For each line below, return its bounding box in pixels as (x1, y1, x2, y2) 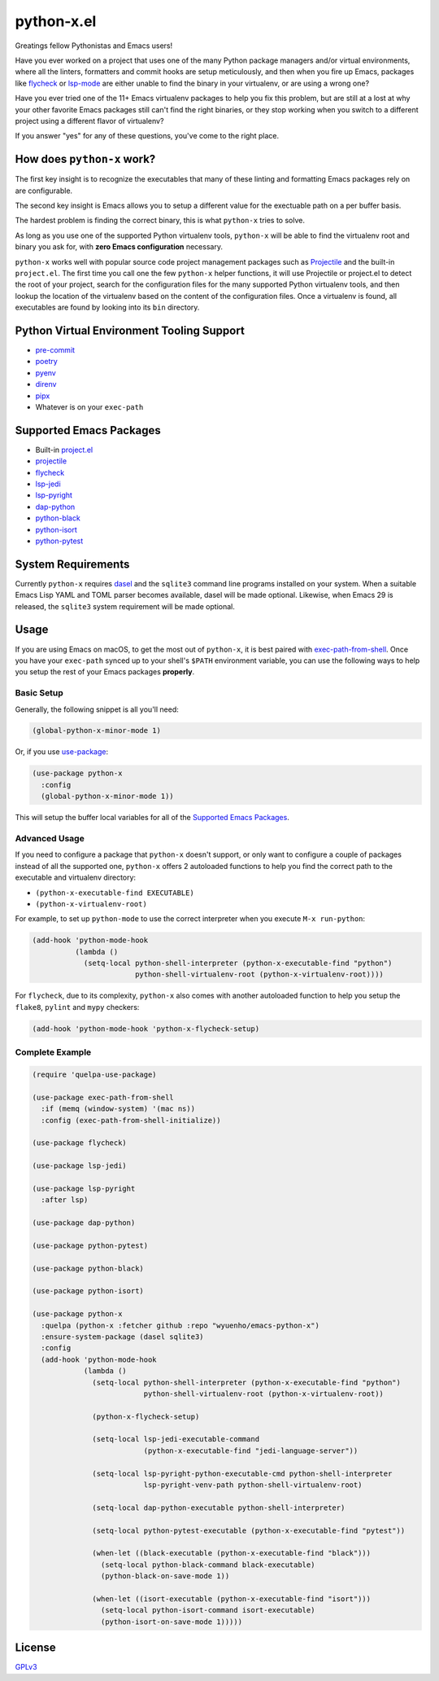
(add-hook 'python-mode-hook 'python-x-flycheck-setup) (32, 1024, 260, 1034)
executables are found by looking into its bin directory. (15, 302, 200, 313)
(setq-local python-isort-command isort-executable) (100, 1605, 315, 1615)
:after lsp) (41, 1196, 89, 1205)
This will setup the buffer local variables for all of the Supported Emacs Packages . (15, 813, 290, 823)
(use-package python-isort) (32, 1287, 144, 1296)
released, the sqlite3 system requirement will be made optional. (15, 601, 235, 611)
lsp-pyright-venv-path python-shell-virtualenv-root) (143, 1481, 363, 1490)
